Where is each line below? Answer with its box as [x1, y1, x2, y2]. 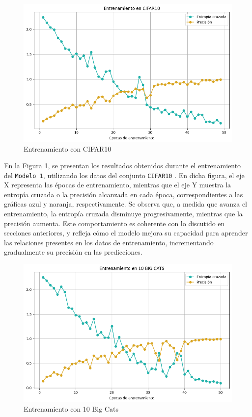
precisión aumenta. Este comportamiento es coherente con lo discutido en [4, 218, 225, 228]
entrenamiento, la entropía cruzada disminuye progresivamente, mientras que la [4, 208, 243, 219]
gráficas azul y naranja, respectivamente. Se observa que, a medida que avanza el [4, 199, 248, 209]
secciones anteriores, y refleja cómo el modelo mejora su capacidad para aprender [4, 228, 248, 238]
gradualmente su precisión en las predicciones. [4, 247, 142, 257]
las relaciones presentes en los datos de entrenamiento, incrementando [4, 237, 214, 247]
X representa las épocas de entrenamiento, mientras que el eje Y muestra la [4, 180, 231, 190]
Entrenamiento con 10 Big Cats [24, 404, 118, 414]
